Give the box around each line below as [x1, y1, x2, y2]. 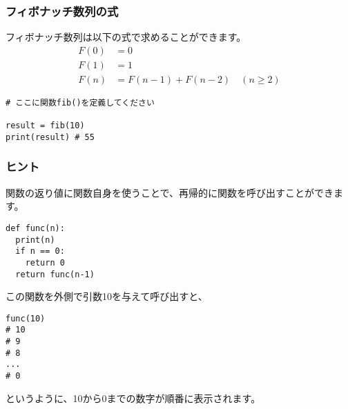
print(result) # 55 [6, 132, 95, 142]
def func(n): [6, 223, 65, 233]
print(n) [15, 235, 55, 245]
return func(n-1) [15, 269, 95, 279]
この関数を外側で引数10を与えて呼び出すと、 [6, 289, 208, 303]
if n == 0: [15, 246, 65, 257]
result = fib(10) [6, 121, 85, 131]
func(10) [6, 313, 46, 323]
